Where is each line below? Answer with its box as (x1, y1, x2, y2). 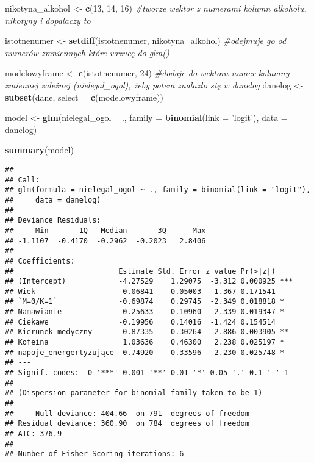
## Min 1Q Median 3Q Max (5, 226, 206, 235)
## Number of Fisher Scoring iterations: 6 (5, 450, 184, 459)
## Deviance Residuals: (5, 216, 101, 225)
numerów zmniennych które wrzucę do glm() (5, 46, 169, 59)
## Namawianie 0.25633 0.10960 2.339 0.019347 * (5, 307, 285, 317)
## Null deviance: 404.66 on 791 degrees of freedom (5, 409, 249, 418)
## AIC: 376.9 (5, 429, 62, 438)
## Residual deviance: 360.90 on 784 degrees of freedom (5, 419, 249, 428)
